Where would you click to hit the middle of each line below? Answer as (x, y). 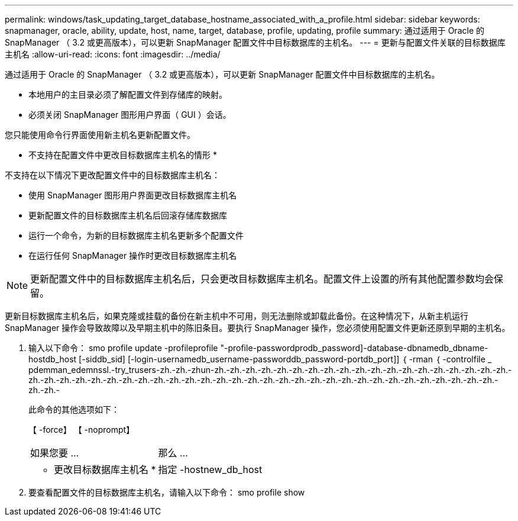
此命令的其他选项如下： (74, 409)
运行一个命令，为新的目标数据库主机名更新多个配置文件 (136, 235)
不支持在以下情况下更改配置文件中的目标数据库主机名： (112, 175)
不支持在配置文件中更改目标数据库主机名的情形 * (123, 155)
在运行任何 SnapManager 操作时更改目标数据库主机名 (133, 255)
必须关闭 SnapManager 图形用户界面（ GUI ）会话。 (130, 115)
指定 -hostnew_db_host (210, 469)
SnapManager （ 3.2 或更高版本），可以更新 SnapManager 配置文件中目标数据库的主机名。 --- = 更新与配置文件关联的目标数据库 (255, 42)
